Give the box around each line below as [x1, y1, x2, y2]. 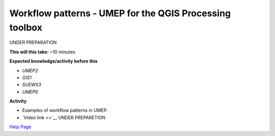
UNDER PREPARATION [9, 40, 57, 46]
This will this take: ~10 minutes [9, 49, 76, 55]
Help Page [9, 124, 32, 130]
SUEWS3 [22, 82, 42, 88]
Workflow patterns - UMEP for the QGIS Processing [9, 8, 231, 19]
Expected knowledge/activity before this [9, 58, 98, 64]
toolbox [9, 22, 43, 33]
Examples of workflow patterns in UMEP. [22, 107, 108, 114]
